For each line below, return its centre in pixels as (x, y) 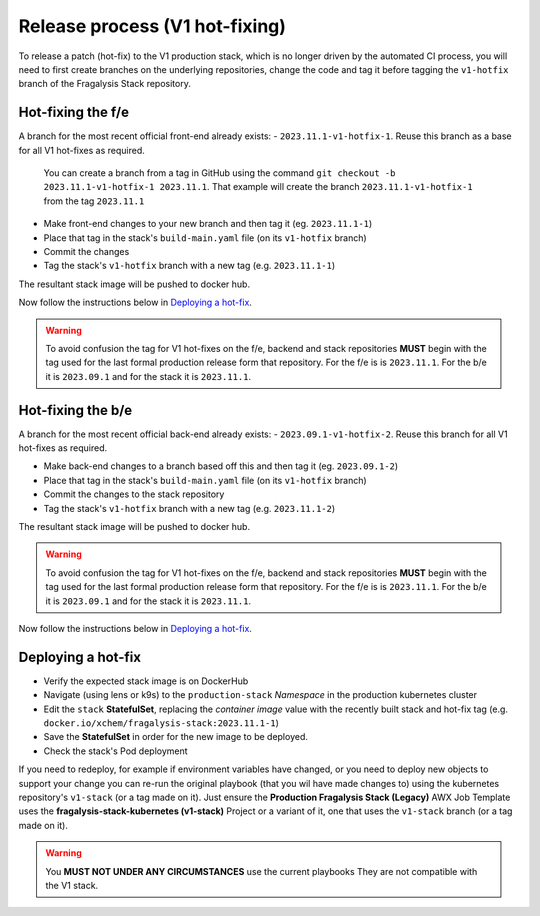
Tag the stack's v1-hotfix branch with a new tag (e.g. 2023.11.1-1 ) (189, 266)
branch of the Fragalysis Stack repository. (105, 84)
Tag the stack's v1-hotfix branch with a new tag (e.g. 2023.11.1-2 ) (189, 508)
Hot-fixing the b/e (75, 410)
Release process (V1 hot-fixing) (152, 26)
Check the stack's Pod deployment (116, 751)
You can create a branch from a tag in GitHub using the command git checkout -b (219, 173)
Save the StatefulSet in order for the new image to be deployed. (176, 737)
